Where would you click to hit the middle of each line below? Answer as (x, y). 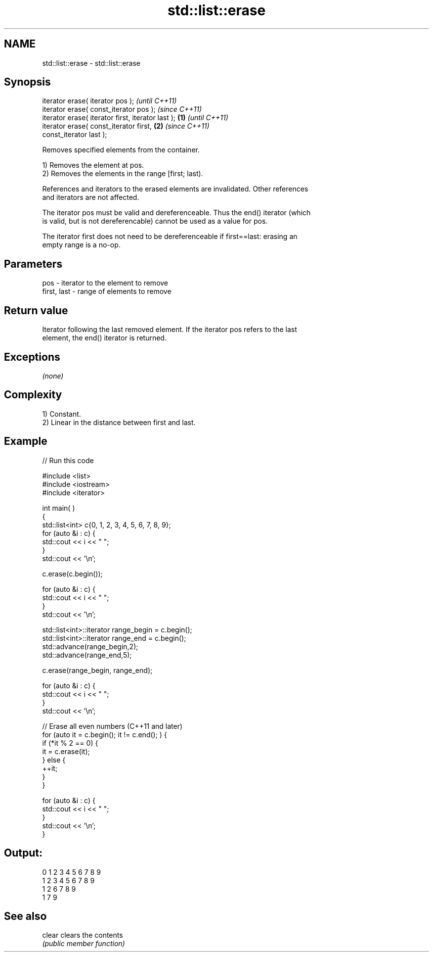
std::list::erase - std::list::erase (91, 63)
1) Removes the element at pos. (93, 165)
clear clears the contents (83, 935)
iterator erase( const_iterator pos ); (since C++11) (122, 109)
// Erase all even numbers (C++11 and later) (112, 726)
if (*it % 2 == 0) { (70, 743)
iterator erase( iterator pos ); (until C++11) (109, 101)
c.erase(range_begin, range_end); (97, 670)
